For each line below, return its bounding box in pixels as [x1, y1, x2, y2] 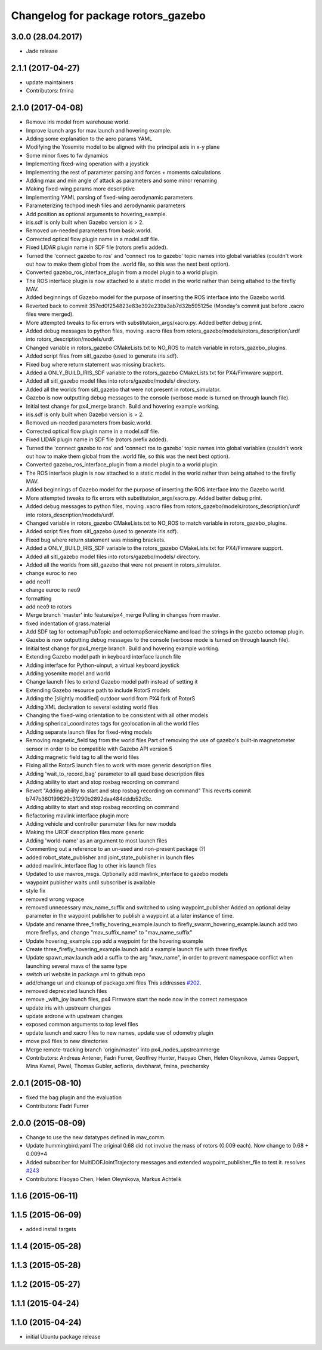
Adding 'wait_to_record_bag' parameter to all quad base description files [26, 770, 205, 777]
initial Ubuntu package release [26, 1333, 101, 1340]
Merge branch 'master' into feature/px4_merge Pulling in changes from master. [26, 611, 221, 619]
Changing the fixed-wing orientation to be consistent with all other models [26, 712, 209, 719]
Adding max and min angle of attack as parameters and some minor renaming [26, 177, 218, 184]
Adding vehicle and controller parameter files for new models [26, 820, 177, 828]
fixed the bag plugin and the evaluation [26, 1094, 122, 1101]
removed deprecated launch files [26, 987, 107, 994]
